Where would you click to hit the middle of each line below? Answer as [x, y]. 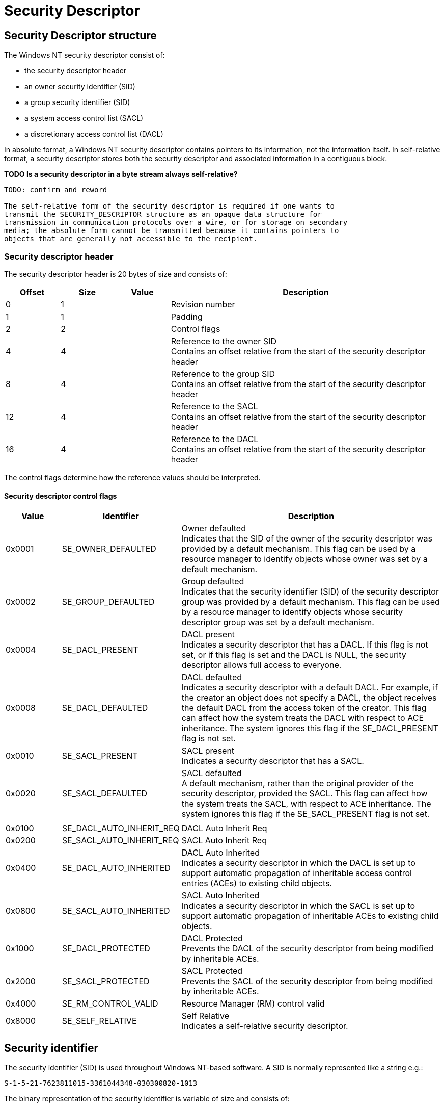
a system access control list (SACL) [84, 118]
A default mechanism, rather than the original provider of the [298, 783]
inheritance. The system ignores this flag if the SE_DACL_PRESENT [310, 728]
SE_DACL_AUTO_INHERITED [116, 868]
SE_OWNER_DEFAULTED [109, 549]
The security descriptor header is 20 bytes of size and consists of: [116, 274]
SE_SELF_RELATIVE [99, 1021]
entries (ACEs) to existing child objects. [257, 883]
